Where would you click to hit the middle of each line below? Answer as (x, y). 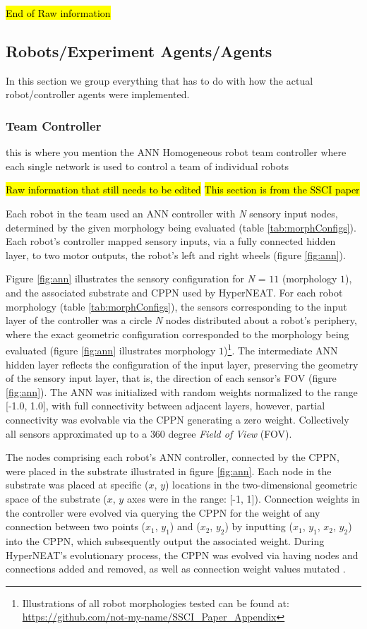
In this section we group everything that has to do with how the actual (160, 80)
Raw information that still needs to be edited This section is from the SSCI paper (183, 190)
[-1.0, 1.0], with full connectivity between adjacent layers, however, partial (166, 406)
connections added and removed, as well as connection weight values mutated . (176, 569)
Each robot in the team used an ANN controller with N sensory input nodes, (172, 213)
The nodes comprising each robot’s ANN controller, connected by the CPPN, (173, 457)
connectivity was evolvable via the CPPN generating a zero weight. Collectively (178, 419)
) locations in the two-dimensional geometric (261, 485)
